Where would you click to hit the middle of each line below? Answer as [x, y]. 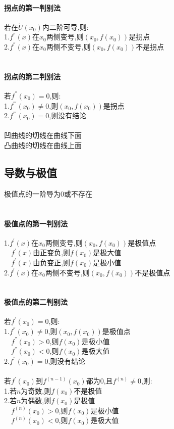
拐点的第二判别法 [32, 76]
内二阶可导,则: [65, 27]
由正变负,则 [52, 252]
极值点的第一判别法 [36, 223]
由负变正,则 [52, 262]
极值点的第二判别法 [36, 302]
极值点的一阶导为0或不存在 [48, 193]
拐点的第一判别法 [32, 7]
